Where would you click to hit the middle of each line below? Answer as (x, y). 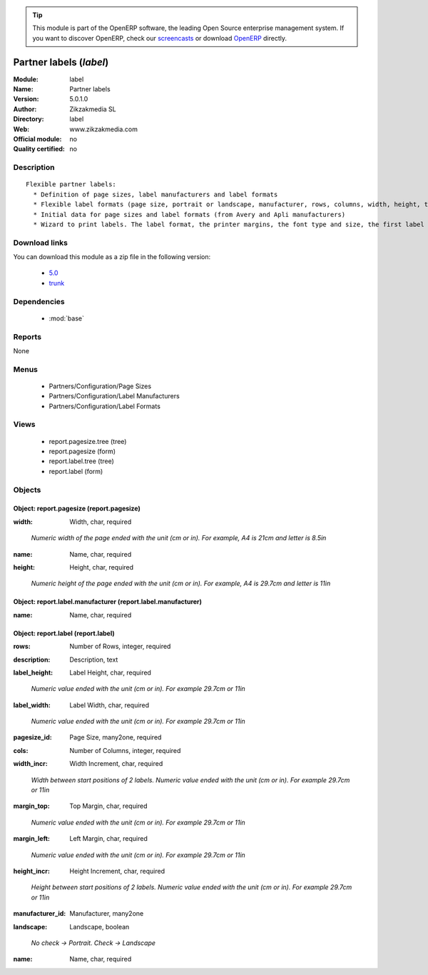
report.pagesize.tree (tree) (88, 441)
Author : (25, 109)
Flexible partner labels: (71, 185)
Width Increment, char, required (116, 764)
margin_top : (31, 806)
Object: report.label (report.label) (64, 633)
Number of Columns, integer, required (125, 750)
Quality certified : (39, 149)
